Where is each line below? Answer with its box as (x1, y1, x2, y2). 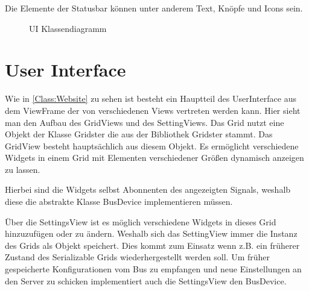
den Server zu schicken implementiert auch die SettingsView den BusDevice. (5, 274, 287, 287)
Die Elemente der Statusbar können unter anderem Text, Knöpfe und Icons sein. (5, 2, 303, 14)
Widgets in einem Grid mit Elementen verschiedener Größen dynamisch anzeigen (5, 151, 304, 164)
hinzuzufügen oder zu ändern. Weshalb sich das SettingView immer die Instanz (5, 227, 298, 240)
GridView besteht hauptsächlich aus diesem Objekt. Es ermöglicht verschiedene (5, 139, 299, 152)
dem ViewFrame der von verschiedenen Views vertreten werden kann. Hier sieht (5, 104, 301, 116)
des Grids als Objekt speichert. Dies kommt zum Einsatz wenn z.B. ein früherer (5, 239, 300, 251)
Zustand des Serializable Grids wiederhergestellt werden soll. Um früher (5, 251, 270, 263)
